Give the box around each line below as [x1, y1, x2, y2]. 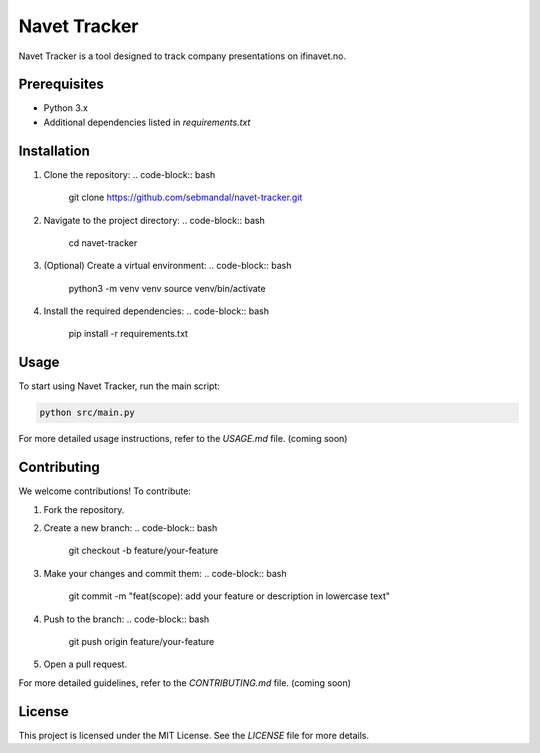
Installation [18, 142, 90, 159]
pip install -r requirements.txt [68, 328, 189, 340]
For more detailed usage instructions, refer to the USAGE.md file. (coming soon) [18, 433, 348, 445]
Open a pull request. [43, 658, 128, 670]
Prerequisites [18, 76, 104, 93]
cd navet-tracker [68, 236, 138, 249]
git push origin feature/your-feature [68, 636, 215, 647]
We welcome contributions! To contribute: [18, 485, 192, 497]
